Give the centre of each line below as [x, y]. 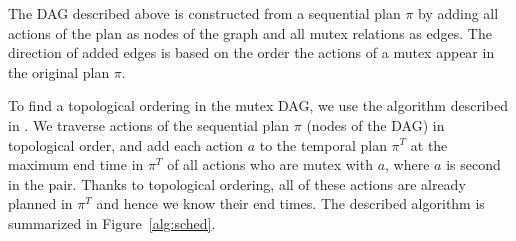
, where [407, 164]
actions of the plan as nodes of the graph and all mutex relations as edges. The [250, 32]
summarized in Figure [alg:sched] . [112, 222]
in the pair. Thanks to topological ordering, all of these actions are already [237, 183]
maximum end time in [76, 164]
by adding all [458, 13]
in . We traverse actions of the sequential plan [149, 124]
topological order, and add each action [125, 144]
